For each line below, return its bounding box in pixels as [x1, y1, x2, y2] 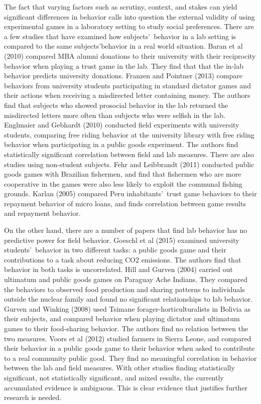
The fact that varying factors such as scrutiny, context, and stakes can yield [4, 2, 237, 12]
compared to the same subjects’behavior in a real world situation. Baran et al [4, 41, 243, 51]
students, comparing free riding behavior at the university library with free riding [4, 129, 254, 140]
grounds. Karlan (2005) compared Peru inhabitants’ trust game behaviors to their [4, 188, 257, 199]
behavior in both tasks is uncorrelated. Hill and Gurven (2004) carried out [4, 264, 233, 275]
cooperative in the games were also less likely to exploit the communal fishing [4, 178, 242, 189]
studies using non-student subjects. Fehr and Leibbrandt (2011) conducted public [4, 159, 254, 169]
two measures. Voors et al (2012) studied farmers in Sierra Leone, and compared [4, 333, 251, 343]
